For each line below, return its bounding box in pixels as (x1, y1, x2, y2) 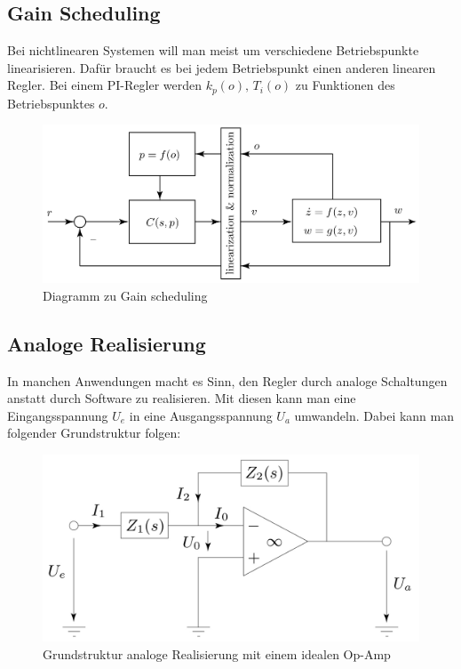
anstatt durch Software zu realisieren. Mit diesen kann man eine (7, 389, 356, 407)
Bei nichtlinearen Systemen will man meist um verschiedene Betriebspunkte (7, 41, 419, 60)
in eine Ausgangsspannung (129, 406, 273, 424)
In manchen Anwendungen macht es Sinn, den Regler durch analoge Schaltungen (7, 371, 448, 390)
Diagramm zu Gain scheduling (43, 286, 208, 304)
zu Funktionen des (295, 76, 395, 94)
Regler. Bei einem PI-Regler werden (7, 76, 203, 94)
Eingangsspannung (7, 406, 108, 424)
